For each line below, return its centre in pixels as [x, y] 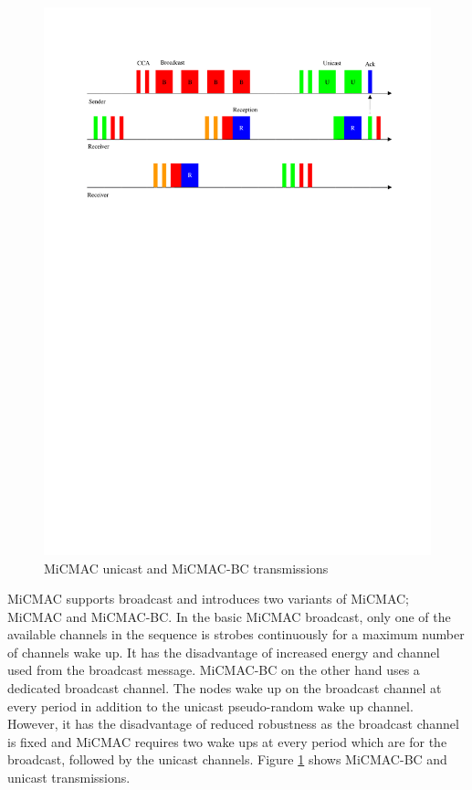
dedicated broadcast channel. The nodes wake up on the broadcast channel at [225, 688]
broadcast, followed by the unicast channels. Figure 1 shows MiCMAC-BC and [227, 759]
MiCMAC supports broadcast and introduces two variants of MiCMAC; [209, 599]
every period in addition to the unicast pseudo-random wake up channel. [210, 706]
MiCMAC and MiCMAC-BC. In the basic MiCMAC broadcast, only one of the [229, 616]
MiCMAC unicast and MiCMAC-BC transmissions [186, 568]
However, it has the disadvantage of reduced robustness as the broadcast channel [233, 724]
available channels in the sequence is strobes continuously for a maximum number [236, 634]
